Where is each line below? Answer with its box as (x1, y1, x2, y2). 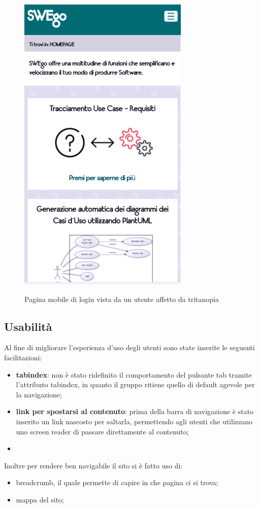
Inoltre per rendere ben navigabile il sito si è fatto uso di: (4, 460, 183, 470)
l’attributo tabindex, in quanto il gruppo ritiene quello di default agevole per (16, 379, 255, 390)
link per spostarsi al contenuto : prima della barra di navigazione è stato (16, 406, 254, 417)
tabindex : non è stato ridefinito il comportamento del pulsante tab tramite (16, 369, 252, 380)
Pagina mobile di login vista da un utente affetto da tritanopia (24, 293, 219, 304)
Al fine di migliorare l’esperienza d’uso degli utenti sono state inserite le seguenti (4, 342, 255, 353)
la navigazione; (16, 389, 62, 399)
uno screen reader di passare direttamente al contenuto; (16, 426, 189, 436)
